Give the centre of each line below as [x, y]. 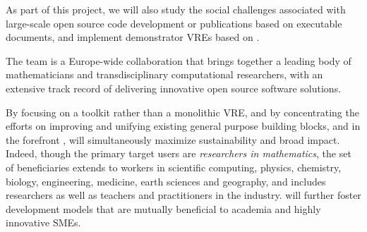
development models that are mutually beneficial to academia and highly [163, 208]
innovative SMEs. [43, 222]
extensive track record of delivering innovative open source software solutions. [174, 88]
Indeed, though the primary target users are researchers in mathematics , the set [179, 153]
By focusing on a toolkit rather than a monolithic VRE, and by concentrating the [182, 112]
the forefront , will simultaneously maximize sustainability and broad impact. [173, 139]
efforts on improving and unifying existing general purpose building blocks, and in [183, 126]
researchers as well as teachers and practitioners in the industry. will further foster [183, 195]
